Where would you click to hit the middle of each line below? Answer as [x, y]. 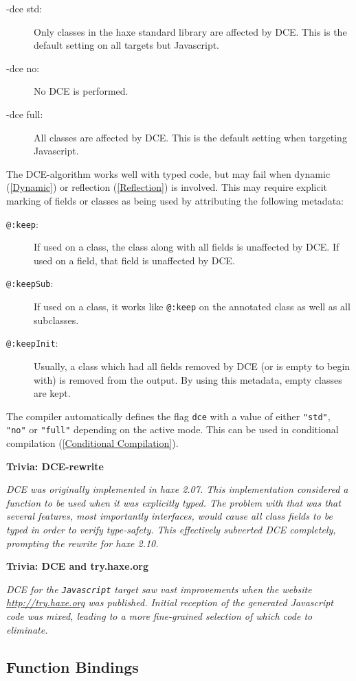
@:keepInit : [32, 343]
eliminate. [27, 629]
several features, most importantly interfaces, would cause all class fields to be [169, 516]
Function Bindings [73, 666]
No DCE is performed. [81, 91]
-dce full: [25, 114]
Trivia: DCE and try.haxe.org [77, 566]
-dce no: [23, 68]
